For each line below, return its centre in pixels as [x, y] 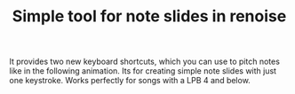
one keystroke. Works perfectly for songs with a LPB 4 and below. [130, 81]
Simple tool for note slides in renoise [149, 16]
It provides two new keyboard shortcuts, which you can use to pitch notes [144, 62]
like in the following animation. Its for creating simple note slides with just [143, 71]
